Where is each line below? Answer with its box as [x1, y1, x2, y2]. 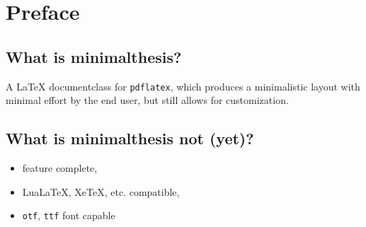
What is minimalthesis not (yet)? [6, 127, 254, 149]
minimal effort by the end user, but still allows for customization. [6, 93, 289, 107]
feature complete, [22, 161, 98, 175]
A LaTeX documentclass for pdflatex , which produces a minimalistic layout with [6, 78, 360, 93]
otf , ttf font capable [22, 208, 115, 223]
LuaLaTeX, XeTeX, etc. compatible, [22, 184, 180, 199]
